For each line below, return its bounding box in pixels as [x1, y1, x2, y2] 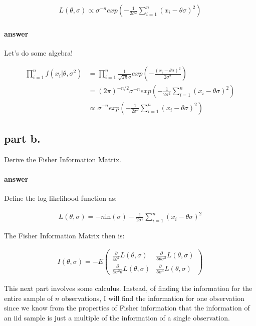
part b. [4, 130, 41, 146]
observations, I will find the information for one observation [62, 292, 244, 303]
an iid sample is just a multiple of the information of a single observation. [4, 312, 230, 322]
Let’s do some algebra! [4, 47, 73, 58]
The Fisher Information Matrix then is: [4, 230, 125, 241]
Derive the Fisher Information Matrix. [4, 154, 121, 164]
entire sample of [4, 292, 53, 303]
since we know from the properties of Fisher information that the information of [4, 302, 250, 313]
